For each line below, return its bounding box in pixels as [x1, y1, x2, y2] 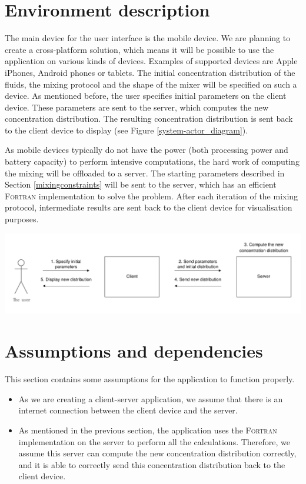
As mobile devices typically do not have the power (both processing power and [5, 143, 288, 156]
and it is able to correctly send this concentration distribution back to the [18, 458, 285, 470]
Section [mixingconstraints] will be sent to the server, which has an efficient [5, 178, 277, 191]
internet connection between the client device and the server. [18, 404, 238, 416]
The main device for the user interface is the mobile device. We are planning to [5, 32, 291, 44]
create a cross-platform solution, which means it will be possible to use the [5, 43, 274, 55]
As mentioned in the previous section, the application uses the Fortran [18, 423, 277, 436]
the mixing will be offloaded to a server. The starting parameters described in [5, 166, 285, 179]
